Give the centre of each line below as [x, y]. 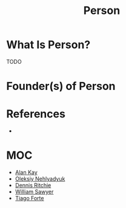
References [36, 114]
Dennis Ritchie [33, 185]
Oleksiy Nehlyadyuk [40, 179]
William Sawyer [34, 192]
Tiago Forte [29, 198]
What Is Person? [48, 45]
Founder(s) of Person [61, 86]
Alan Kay [26, 172]
